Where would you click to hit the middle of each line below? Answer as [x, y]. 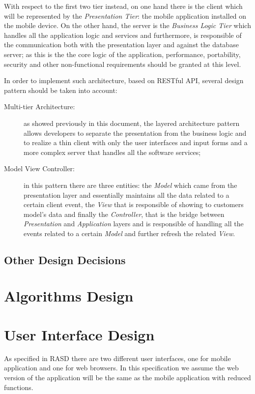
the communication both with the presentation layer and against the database [121, 45]
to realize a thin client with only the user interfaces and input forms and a [136, 142]
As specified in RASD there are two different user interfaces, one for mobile [117, 358]
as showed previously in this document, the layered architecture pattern [132, 123]
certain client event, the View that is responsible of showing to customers [134, 204]
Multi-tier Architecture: [40, 106]
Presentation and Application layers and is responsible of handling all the [134, 224]
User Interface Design [79, 334]
